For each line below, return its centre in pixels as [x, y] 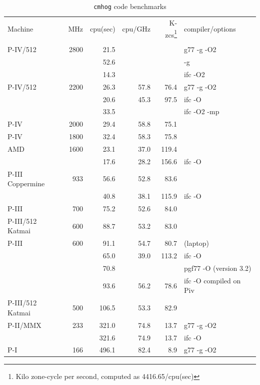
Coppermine [26, 183]
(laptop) [196, 243]
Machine [20, 28]
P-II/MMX [24, 325]
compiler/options [210, 28]
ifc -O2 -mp [202, 111]
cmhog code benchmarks [130, 6]
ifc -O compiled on [212, 280]
